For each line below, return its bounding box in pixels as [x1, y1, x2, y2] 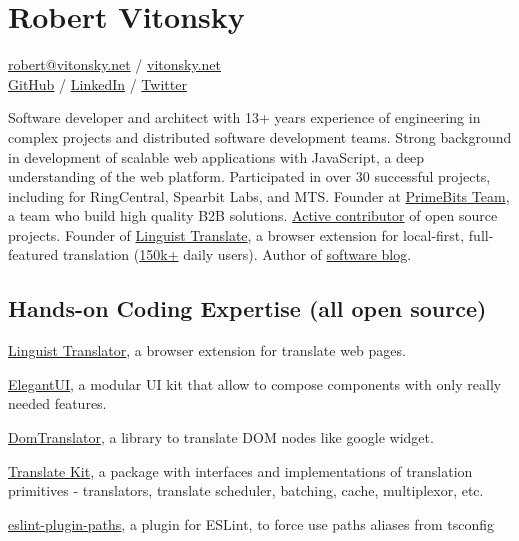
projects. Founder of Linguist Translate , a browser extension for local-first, [8, 224, 465, 245]
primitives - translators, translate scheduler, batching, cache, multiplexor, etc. [8, 480, 484, 501]
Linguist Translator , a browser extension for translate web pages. [8, 340, 406, 361]
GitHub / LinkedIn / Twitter [8, 73, 187, 94]
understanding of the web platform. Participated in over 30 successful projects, [8, 166, 491, 187]
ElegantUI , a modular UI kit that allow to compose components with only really [8, 373, 502, 394]
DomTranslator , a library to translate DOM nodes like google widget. [8, 427, 434, 448]
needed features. [8, 393, 107, 414]
